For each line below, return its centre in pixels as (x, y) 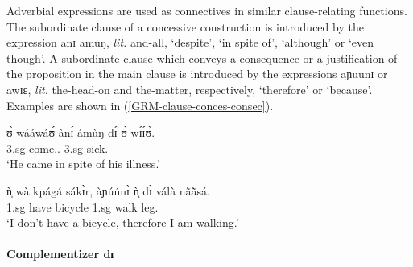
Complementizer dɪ (60, 254)
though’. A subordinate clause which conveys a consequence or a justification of (202, 58)
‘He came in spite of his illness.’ (84, 164)
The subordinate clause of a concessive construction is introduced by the (185, 26)
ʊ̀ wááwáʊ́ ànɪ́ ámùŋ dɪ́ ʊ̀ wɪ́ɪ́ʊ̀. (81, 132)
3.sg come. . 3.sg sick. (58, 148)
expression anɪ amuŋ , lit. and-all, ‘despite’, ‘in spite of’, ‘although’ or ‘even (190, 42)
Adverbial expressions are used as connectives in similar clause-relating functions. (207, 10)
